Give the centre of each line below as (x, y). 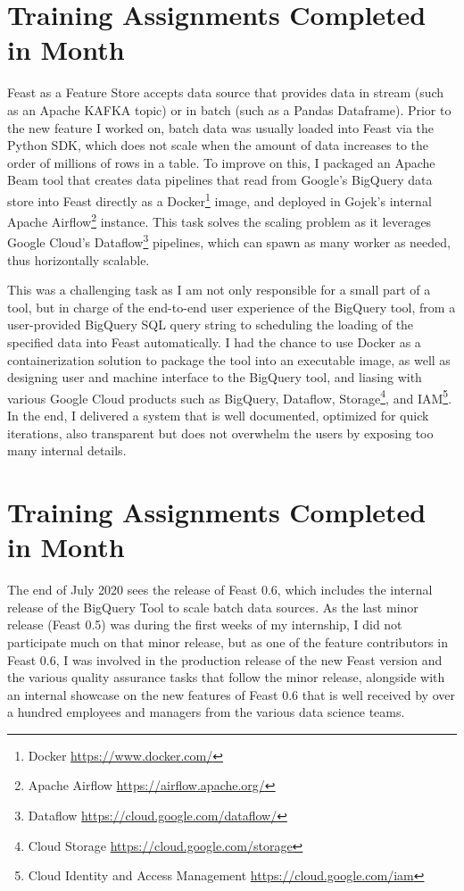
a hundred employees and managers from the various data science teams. (206, 712)
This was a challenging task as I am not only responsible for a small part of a (219, 290)
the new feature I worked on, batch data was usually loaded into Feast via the (221, 127)
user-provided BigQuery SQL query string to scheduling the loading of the (211, 325)
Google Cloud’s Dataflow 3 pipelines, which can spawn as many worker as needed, (229, 241)
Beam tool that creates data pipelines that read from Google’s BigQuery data (220, 180)
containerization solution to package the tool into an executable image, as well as (229, 359)
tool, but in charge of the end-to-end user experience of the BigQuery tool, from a (232, 307)
